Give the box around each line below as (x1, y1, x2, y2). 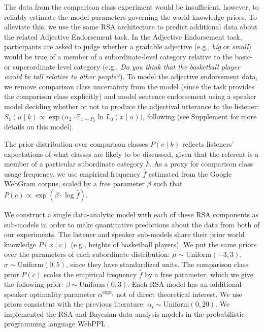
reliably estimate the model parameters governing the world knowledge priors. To (4, 11, 257, 22)
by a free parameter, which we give (145, 269, 253, 279)
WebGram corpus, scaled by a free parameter (4, 178, 145, 189)
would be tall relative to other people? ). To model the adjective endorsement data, (4, 71, 258, 82)
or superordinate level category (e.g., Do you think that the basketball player (4, 61, 240, 72)
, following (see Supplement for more (143, 111, 257, 121)
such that (153, 178, 183, 189)
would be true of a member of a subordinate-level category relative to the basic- (4, 51, 253, 61)
